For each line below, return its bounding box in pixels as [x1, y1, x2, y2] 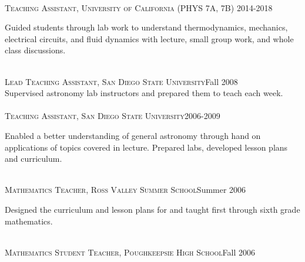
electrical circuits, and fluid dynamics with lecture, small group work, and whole [5, 32, 294, 45]
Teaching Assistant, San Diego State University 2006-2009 [5, 110, 220, 122]
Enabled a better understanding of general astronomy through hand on [5, 129, 261, 141]
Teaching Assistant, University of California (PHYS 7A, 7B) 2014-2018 [5, 1, 273, 13]
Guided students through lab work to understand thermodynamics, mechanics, [5, 21, 288, 33]
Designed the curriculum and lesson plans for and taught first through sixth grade [5, 203, 300, 215]
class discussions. [5, 44, 66, 56]
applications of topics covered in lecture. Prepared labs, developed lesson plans [5, 141, 288, 153]
